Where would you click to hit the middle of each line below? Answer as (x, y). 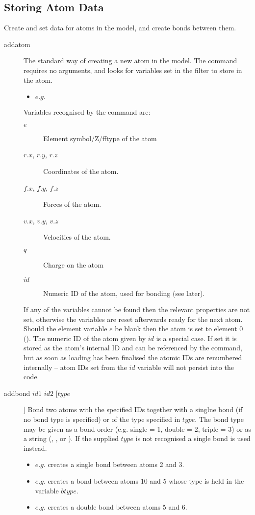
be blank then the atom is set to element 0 (179, 329)
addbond (17, 393)
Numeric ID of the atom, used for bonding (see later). (124, 293)
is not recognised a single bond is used (193, 438)
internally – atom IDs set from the (75, 367)
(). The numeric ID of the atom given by (85, 338)
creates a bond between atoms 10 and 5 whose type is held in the (146, 481)
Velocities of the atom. (77, 237)
